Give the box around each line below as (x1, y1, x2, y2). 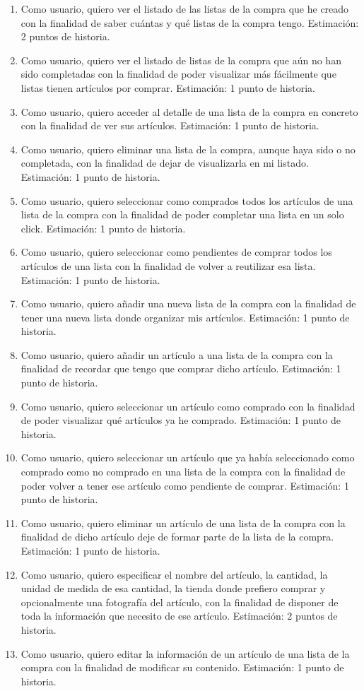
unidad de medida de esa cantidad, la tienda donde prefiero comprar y (20, 581, 326, 596)
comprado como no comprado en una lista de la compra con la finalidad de (20, 464, 346, 479)
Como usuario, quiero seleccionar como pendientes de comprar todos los (20, 244, 332, 259)
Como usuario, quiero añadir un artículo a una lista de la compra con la (20, 347, 333, 362)
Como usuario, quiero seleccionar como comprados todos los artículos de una (20, 193, 353, 208)
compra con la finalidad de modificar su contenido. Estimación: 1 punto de (20, 660, 344, 675)
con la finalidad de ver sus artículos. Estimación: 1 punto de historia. (20, 118, 319, 133)
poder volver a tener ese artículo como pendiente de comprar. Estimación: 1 (20, 478, 349, 492)
